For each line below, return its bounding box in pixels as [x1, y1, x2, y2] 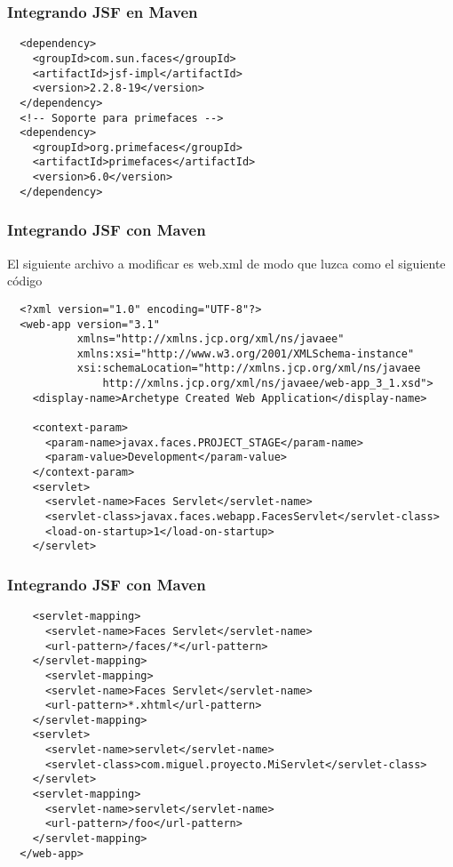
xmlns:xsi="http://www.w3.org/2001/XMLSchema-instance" [76, 347, 415, 360]
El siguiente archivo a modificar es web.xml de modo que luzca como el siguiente [7, 253, 446, 272]
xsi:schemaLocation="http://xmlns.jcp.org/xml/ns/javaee [76, 362, 421, 375]
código [7, 271, 43, 290]
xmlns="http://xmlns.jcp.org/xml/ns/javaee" [76, 333, 345, 346]
